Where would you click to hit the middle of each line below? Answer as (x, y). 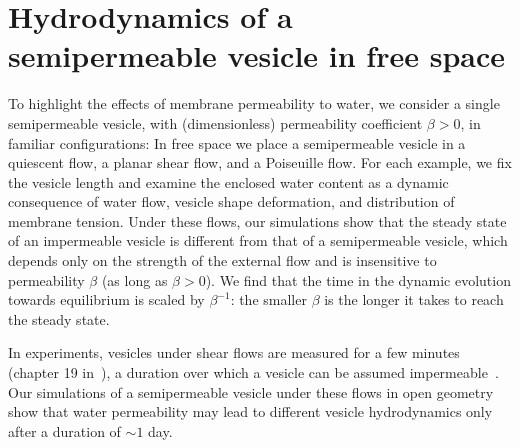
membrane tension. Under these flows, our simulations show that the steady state (257, 220)
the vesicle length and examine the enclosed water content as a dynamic (228, 181)
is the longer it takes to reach (414, 299)
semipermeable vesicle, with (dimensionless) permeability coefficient (215, 122)
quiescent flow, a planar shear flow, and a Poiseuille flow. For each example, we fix (260, 162)
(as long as (134, 279)
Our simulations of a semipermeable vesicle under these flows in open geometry (251, 391)
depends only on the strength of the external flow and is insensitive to (222, 260)
